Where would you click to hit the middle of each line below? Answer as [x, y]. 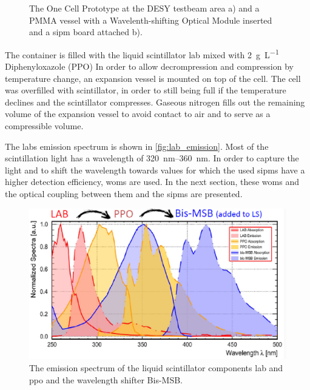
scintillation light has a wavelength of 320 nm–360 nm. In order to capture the [152, 158]
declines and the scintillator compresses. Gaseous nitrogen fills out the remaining [155, 102]
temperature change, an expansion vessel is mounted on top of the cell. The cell [153, 78]
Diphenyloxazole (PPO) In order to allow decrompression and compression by [149, 66]
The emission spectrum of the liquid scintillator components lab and [156, 368]
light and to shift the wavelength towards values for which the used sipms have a [155, 170]
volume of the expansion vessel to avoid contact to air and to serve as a [138, 114]
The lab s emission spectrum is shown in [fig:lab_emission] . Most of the [137, 146]
